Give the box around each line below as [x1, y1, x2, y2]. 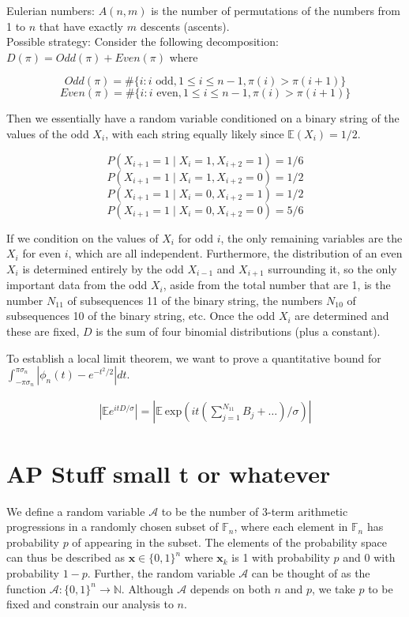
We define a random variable [6, 502, 145, 519]
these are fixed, [6, 322, 80, 339]
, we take [311, 580, 355, 596]
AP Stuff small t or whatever [6, 457, 331, 489]
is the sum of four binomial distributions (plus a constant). [96, 322, 381, 339]
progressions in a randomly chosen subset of [6, 518, 219, 535]
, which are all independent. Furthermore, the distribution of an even [68, 245, 403, 261]
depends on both [189, 580, 271, 596]
